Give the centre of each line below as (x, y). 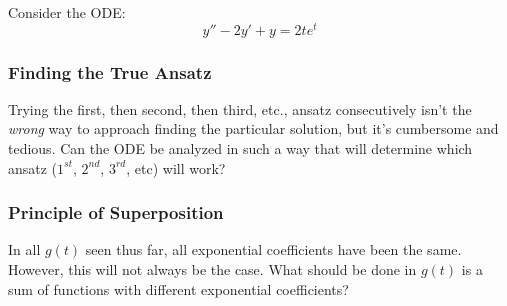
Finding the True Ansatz (110, 71)
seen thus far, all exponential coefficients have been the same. (273, 249)
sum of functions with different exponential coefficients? (178, 288)
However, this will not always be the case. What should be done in (212, 269)
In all (24, 249)
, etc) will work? (176, 167)
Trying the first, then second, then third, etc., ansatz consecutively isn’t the (240, 108)
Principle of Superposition (116, 212)
